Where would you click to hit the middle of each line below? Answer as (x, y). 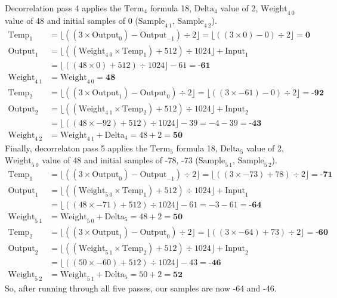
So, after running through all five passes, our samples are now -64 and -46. (141, 288)
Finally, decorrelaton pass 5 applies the (76, 148)
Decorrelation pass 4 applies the (63, 8)
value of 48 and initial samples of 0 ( (72, 20)
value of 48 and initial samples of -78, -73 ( (120, 160)
